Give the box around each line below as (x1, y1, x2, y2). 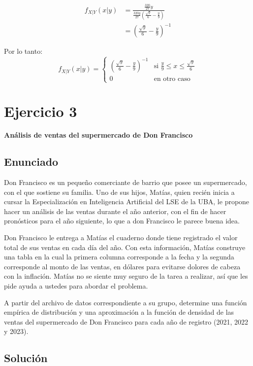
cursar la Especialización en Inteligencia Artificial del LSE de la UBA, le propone (4, 196, 250, 207)
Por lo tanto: (4, 46, 43, 56)
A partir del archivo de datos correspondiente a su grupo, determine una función (4, 297, 247, 307)
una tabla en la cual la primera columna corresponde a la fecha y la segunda (4, 252, 234, 262)
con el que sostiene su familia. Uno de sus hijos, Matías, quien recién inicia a (4, 186, 235, 197)
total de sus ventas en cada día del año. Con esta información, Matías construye (4, 242, 246, 252)
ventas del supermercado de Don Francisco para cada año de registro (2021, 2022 (4, 316, 248, 327)
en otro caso (154, 75, 190, 82)
